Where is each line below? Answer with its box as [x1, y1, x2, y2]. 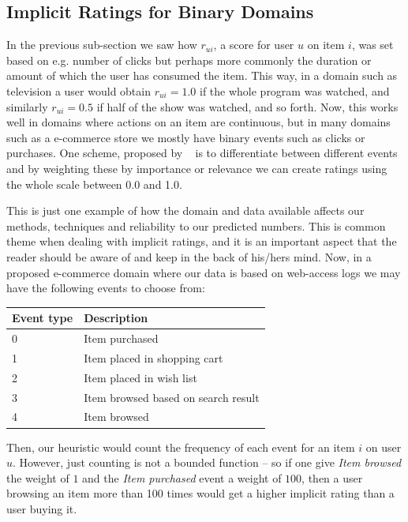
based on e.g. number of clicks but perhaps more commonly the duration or [6, 51, 372, 68]
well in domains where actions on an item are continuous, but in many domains [6, 114, 391, 130]
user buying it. [6, 500, 77, 516]
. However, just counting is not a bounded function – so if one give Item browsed [13, 454, 402, 471]
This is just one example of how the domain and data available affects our [6, 202, 365, 219]
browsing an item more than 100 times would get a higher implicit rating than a [6, 485, 395, 501]
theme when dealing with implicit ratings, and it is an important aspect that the [6, 233, 397, 250]
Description [84, 310, 148, 326]
